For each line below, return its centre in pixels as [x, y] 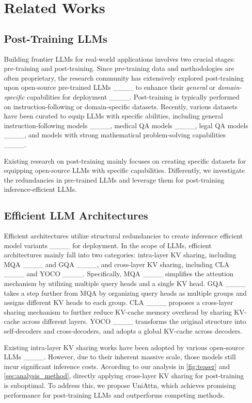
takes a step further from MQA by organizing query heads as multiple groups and [126, 293]
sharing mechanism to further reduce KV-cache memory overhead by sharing [118, 311]
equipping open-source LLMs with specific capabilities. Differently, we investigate [124, 170]
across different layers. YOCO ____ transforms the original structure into [134, 321]
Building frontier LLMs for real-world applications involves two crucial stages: [119, 59]
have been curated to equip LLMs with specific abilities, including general [114, 116]
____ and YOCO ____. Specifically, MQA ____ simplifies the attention [119, 274]
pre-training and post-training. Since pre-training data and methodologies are [119, 68]
